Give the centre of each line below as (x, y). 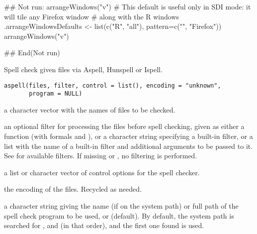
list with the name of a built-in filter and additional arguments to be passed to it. (128, 146)
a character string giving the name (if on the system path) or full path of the (121, 206)
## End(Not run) (32, 53)
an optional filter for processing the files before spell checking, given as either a (124, 126)
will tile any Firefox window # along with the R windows (92, 16)
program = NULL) (56, 94)
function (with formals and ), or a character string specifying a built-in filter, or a (128, 136)
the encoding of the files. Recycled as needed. (73, 189)
